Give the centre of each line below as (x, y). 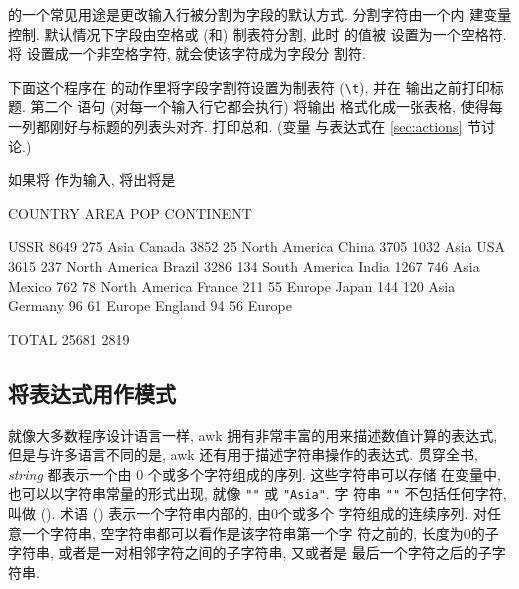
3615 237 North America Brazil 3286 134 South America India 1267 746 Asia (244, 266)
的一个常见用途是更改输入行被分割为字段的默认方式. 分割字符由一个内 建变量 (260, 14)
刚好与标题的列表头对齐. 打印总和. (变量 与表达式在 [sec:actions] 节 (265, 126)
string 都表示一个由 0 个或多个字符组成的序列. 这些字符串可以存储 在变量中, (254, 473)
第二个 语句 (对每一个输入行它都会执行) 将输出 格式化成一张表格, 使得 (259, 106)
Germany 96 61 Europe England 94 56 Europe (150, 305)
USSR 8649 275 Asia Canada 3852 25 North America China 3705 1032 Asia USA (257, 246)
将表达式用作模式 (92, 392)
